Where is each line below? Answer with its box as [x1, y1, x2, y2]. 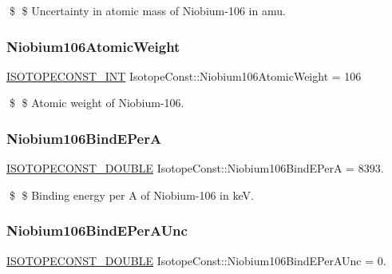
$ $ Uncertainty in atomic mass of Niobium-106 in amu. [9, 2, 286, 18]
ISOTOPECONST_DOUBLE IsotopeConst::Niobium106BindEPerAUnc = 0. [6, 252, 386, 268]
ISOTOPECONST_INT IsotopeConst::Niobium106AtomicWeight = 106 [6, 67, 362, 84]
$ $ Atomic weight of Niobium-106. [9, 94, 184, 111]
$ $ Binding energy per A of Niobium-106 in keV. [9, 186, 254, 203]
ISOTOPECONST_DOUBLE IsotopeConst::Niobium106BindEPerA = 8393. [6, 160, 384, 177]
